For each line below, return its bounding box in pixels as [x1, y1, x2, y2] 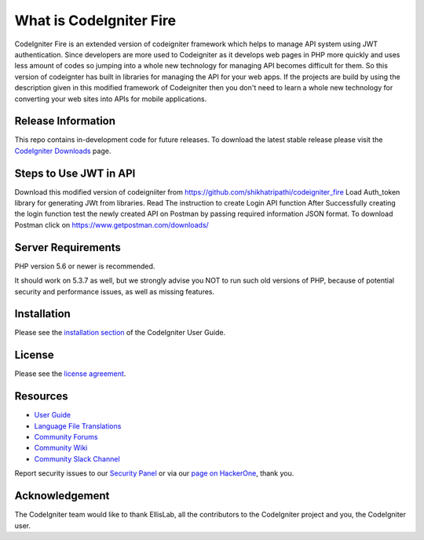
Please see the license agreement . [14, 369, 126, 378]
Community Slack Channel [34, 454, 121, 463]
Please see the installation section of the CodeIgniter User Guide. [14, 328, 226, 337]
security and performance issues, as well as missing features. [14, 286, 215, 296]
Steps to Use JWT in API [14, 166, 136, 180]
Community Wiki [34, 443, 88, 453]
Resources [14, 389, 68, 403]
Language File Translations [34, 421, 122, 431]
